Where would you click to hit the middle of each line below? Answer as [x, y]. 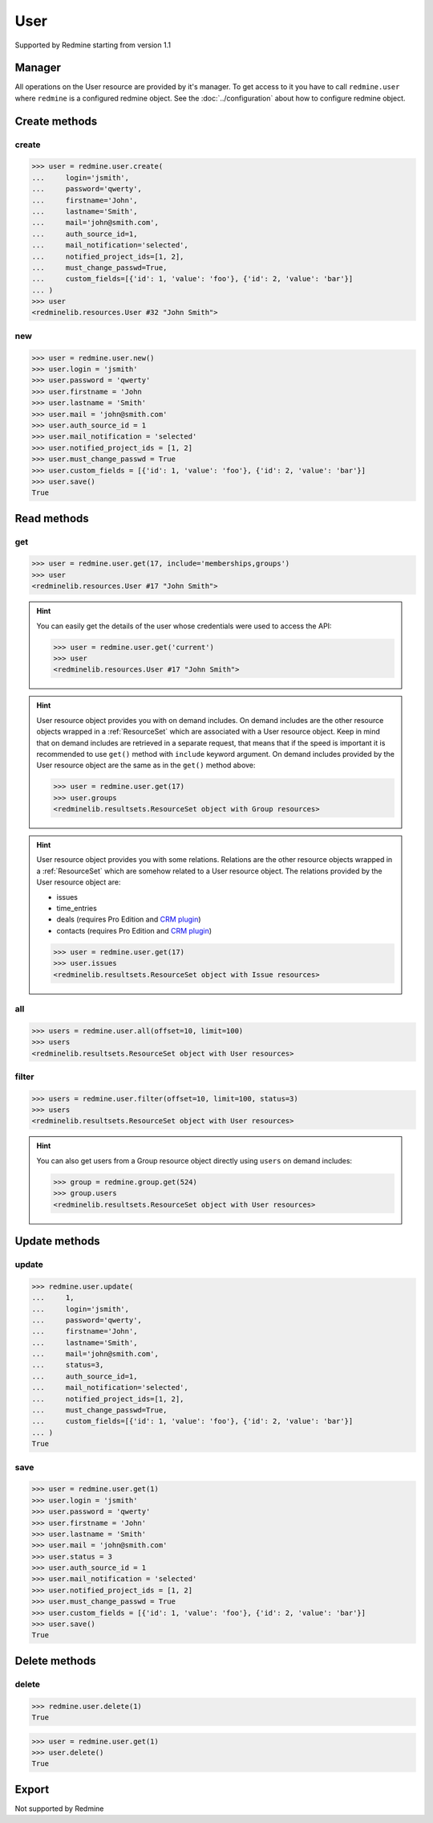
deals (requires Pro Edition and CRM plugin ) [129, 919]
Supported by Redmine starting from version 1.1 [93, 45]
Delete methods [55, 1660]
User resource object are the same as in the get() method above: [146, 765]
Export [32, 1789]
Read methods [52, 518]
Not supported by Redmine [59, 1809]
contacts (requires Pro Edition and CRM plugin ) [134, 930]
